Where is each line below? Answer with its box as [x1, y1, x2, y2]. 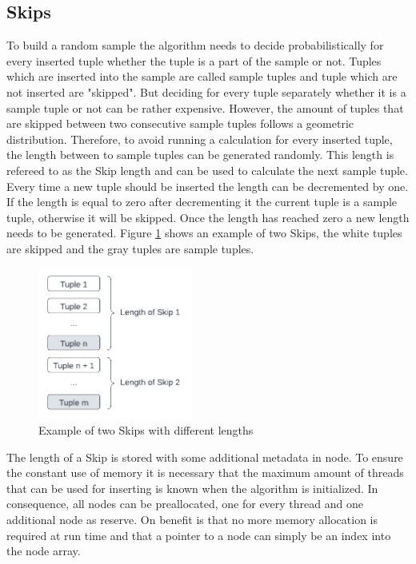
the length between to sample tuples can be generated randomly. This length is [6, 146, 394, 163]
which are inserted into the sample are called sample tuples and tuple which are [6, 68, 398, 85]
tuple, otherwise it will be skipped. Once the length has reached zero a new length [6, 209, 410, 225]
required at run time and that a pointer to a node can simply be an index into [6, 526, 391, 543]
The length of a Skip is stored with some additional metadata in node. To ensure [6, 448, 403, 465]
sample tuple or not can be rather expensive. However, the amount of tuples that [6, 99, 404, 116]
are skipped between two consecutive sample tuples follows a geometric [6, 115, 354, 132]
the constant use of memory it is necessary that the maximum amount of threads [6, 464, 404, 481]
